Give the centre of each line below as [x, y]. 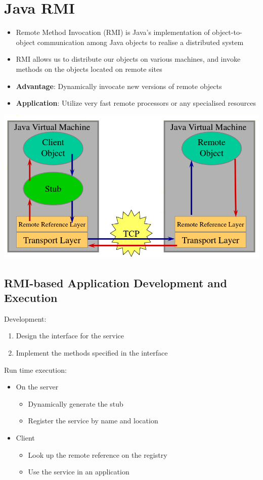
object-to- [227, 32]
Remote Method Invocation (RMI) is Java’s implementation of [113, 32]
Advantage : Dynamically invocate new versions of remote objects [119, 86]
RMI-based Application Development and [116, 282]
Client [25, 437]
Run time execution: [35, 369]
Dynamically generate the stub [76, 403]
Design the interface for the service [70, 336]
